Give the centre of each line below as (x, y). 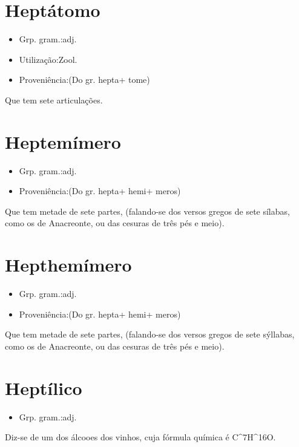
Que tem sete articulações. (54, 100)
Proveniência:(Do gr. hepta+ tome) (84, 80)
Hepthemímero (68, 265)
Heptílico (44, 387)
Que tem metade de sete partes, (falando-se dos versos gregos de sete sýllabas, (150, 334)
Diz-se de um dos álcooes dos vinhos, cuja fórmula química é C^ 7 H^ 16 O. (140, 437)
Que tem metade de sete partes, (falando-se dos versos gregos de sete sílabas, (147, 211)
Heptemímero (63, 141)
